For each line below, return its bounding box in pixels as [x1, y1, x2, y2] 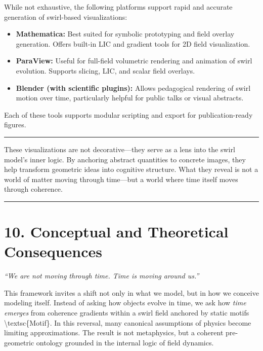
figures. [4, 119, 26, 130]
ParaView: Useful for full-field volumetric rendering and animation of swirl [16, 55, 252, 66]
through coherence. [4, 184, 63, 194]
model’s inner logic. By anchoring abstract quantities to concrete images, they [4, 154, 246, 164]
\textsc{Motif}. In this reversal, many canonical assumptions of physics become [4, 317, 251, 328]
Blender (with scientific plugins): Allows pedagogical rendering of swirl [16, 82, 251, 93]
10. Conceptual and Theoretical [4, 221, 229, 242]
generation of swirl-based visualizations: [4, 11, 127, 22]
